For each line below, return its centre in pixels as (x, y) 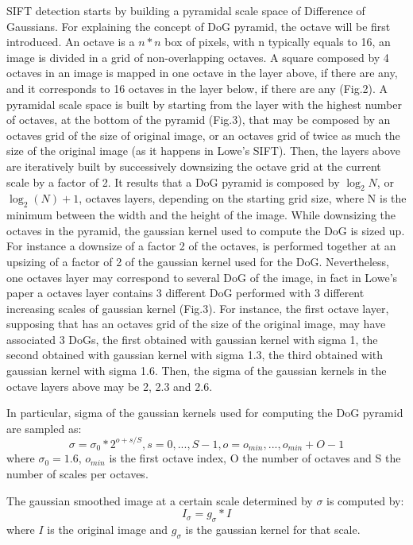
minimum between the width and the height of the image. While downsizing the (201, 215)
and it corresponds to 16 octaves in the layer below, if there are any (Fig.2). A (197, 88)
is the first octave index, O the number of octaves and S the (255, 458)
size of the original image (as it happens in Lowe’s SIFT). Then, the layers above (203, 151)
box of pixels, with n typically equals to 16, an (278, 42)
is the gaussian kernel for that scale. (273, 529)
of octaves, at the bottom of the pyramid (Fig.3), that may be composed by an (199, 120)
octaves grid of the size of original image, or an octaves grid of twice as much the (203, 135)
